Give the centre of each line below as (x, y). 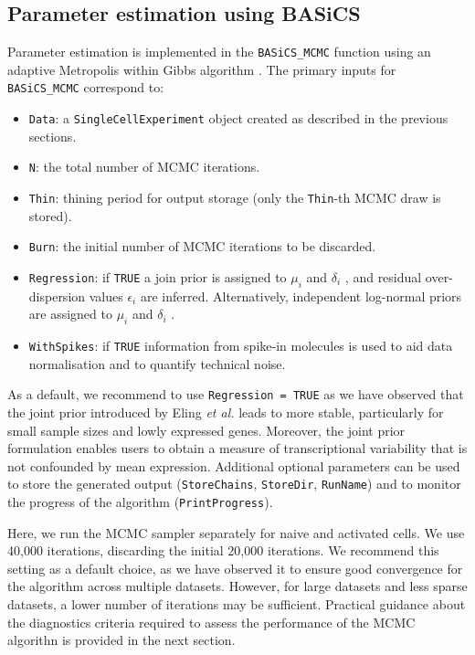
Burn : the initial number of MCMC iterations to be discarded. (202, 246)
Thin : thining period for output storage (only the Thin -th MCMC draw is (235, 198)
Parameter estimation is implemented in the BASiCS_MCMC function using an (219, 52)
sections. (53, 136)
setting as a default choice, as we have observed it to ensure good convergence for (235, 568)
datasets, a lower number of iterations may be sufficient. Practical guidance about (237, 604)
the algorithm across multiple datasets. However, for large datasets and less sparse (237, 586)
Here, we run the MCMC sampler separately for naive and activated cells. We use (236, 532)
